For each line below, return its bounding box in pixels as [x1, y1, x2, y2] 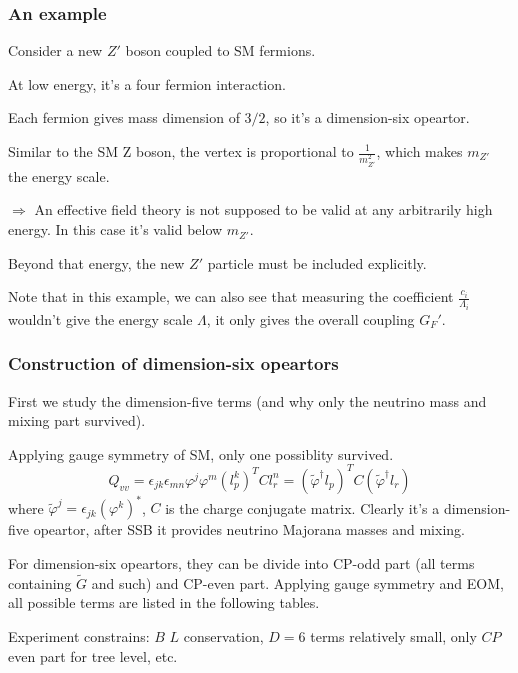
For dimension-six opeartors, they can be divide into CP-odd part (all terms [8, 552, 475, 573]
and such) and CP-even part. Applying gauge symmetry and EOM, [91, 572, 504, 593]
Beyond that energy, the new [8, 252, 185, 273]
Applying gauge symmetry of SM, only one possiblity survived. [8, 443, 394, 464]
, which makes [376, 141, 463, 161]
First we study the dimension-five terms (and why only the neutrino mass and [8, 390, 487, 411]
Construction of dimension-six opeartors [8, 351, 339, 376]
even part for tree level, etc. [8, 645, 178, 666]
